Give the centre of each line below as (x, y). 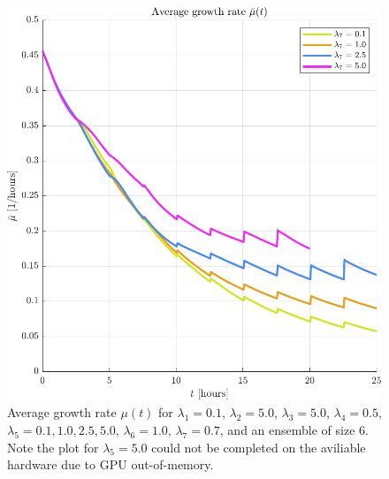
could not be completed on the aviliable (259, 447)
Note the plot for (53, 447)
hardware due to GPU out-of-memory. (111, 464)
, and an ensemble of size (287, 429)
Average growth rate (62, 412)
